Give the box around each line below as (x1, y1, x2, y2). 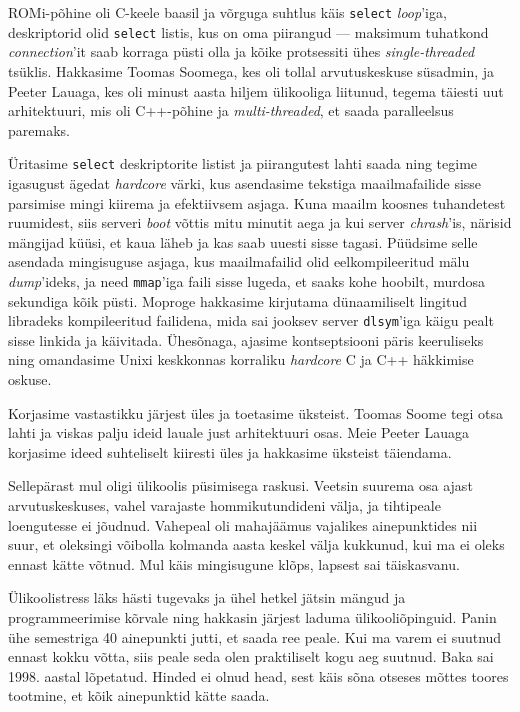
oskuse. (8, 369, 52, 389)
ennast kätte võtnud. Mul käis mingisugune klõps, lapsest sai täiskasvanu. (8, 553, 460, 574)
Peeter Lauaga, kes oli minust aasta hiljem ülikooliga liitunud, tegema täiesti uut (8, 80, 504, 101)
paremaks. (8, 119, 70, 140)
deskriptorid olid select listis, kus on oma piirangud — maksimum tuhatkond (8, 21, 489, 42)
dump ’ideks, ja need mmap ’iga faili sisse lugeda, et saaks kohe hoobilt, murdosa (8, 270, 486, 291)
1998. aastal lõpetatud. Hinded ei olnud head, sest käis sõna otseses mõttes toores (8, 665, 509, 686)
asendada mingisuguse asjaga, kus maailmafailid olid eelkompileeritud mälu (8, 251, 470, 272)
